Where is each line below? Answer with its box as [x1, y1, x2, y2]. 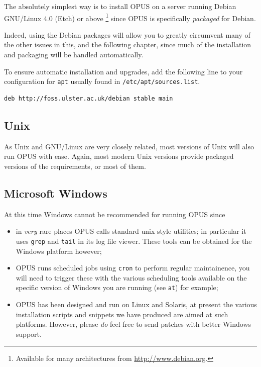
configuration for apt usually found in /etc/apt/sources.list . [4, 76, 200, 86]
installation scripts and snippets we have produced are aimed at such [16, 309, 228, 319]
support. [16, 328, 42, 339]
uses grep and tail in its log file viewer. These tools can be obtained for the [16, 235, 252, 246]
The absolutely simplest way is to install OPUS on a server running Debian [4, 1, 236, 11]
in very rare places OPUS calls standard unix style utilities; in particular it [16, 226, 246, 236]
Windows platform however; [16, 245, 102, 256]
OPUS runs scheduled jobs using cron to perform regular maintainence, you [16, 262, 250, 273]
